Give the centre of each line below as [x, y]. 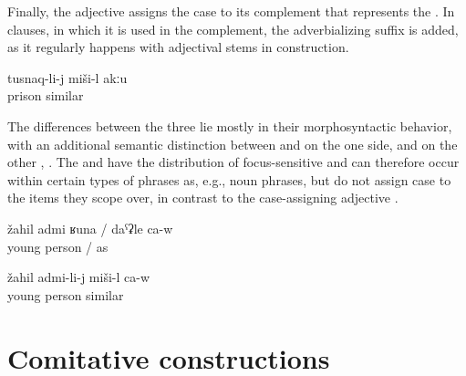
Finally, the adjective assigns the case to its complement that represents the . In [231, 11]
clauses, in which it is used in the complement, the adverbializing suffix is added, [233, 29]
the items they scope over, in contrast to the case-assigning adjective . [203, 198]
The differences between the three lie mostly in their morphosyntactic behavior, [230, 125]
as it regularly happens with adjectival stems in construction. [178, 47]
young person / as [58, 246]
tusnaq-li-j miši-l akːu [67, 77]
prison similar [46, 95]
